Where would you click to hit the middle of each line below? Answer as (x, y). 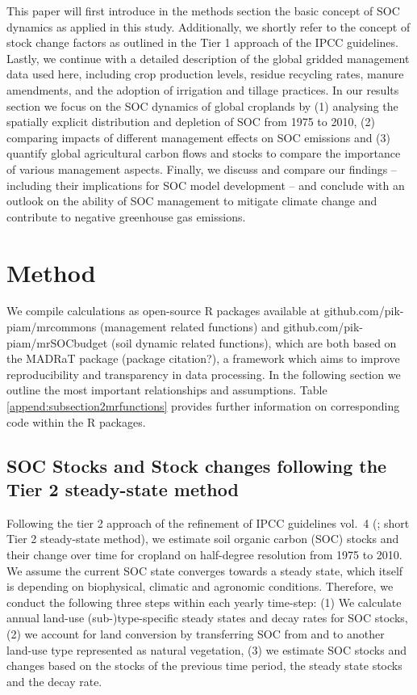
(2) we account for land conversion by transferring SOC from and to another (196, 633)
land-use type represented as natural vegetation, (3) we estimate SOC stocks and (206, 649)
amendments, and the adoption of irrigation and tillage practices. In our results (203, 89)
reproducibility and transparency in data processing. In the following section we (204, 374)
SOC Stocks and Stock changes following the (197, 465)
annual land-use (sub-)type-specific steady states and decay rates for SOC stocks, (207, 618)
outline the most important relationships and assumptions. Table (167, 390)
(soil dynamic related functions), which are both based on (254, 342)
